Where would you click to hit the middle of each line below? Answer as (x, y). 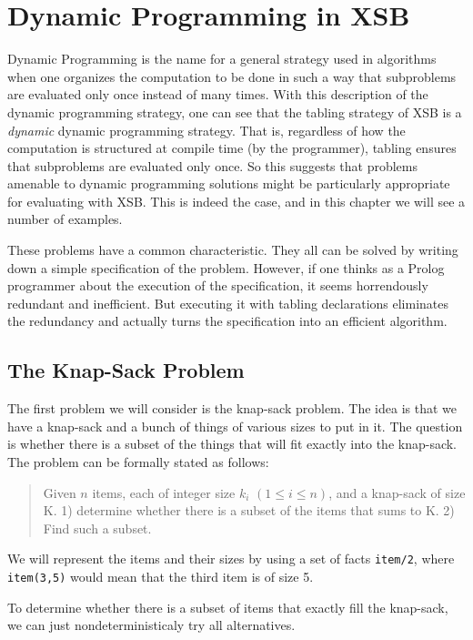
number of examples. (65, 219)
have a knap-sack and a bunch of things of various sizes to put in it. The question (235, 426)
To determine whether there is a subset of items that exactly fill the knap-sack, (228, 607)
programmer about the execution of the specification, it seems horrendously (218, 285)
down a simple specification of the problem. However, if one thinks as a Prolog (226, 267)
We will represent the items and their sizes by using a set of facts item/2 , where (231, 559)
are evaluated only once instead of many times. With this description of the (218, 94)
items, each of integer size (164, 492)
